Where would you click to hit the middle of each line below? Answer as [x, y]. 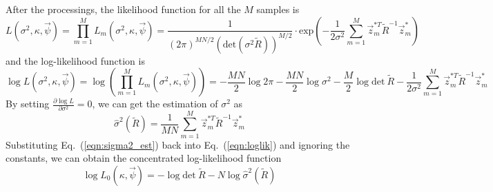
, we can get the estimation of [155, 104]
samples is [278, 9]
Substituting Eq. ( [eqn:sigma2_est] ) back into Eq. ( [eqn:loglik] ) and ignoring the [178, 144]
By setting [28, 104]
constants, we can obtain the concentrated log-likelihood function [144, 158]
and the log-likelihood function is [75, 60]
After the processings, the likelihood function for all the [123, 9]
